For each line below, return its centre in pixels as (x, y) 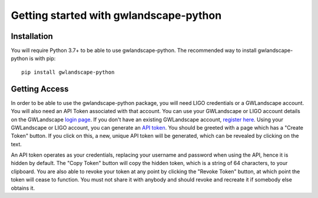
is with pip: (42, 58)
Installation (32, 36)
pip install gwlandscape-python (68, 72)
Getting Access (40, 89)
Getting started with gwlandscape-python (116, 15)
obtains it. (23, 188)
